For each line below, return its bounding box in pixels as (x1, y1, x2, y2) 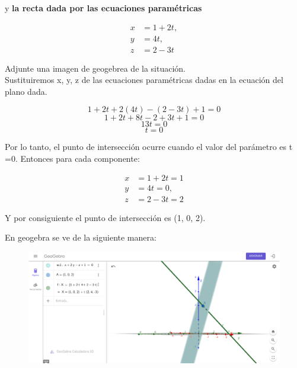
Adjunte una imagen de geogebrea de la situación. (5, 62, 186, 74)
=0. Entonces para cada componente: (5, 152, 140, 165)
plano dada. (5, 85, 47, 97)
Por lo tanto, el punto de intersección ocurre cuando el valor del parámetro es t (5, 140, 293, 153)
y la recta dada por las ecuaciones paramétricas (5, 2, 202, 14)
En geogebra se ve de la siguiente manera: (5, 231, 157, 244)
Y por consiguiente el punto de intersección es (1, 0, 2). (5, 211, 206, 223)
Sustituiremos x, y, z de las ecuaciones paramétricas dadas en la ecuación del (5, 73, 283, 86)
